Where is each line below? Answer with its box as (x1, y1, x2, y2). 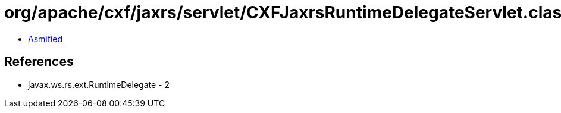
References (4, 54, 74, 70)
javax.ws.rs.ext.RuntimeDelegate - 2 (28, 79, 170, 90)
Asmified (28, 33, 63, 44)
